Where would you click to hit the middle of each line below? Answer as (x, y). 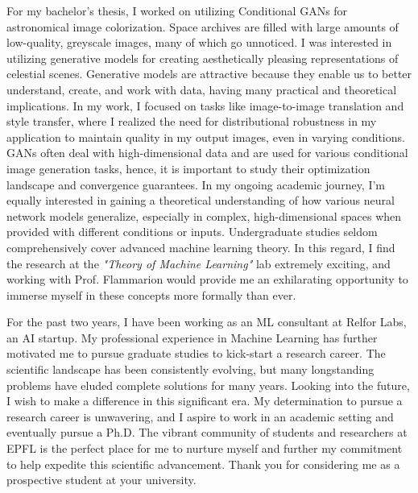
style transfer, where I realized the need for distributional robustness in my (192, 121)
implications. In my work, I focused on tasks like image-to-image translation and (205, 105)
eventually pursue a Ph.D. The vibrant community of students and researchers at (207, 432)
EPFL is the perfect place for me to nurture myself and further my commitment (205, 448)
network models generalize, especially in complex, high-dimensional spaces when (204, 215)
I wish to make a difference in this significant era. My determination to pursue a (205, 401)
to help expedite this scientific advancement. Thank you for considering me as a (203, 464)
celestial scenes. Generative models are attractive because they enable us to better (209, 74)
